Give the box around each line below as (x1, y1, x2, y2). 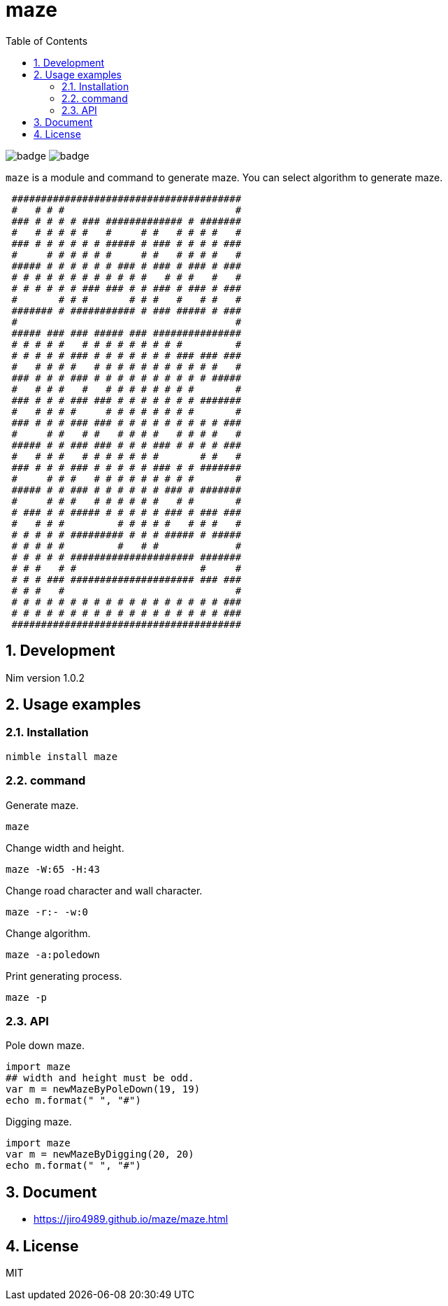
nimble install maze (6, 750, 118, 762)
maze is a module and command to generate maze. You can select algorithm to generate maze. (6, 171, 443, 183)
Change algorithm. (6, 927, 91, 939)
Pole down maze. (6, 1039, 85, 1052)
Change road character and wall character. (6, 884, 203, 897)
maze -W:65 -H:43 (6, 863, 100, 875)
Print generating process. (6, 969, 122, 982)
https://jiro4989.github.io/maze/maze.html (34, 1213, 229, 1226)
